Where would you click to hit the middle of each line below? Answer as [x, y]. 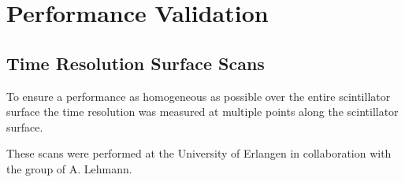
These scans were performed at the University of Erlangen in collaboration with [199, 153]
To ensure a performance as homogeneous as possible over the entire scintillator [199, 96]
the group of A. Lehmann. [69, 168]
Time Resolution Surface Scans [136, 63]
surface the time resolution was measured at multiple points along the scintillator [202, 111]
